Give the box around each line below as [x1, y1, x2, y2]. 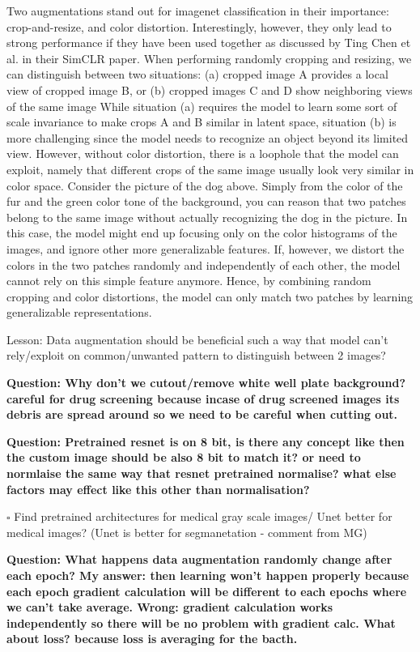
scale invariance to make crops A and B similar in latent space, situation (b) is [6, 113, 397, 130]
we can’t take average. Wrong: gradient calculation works [6, 599, 333, 616]
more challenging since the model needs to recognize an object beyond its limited [6, 129, 409, 146]
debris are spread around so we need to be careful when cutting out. [6, 406, 398, 423]
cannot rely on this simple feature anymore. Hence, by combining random [6, 272, 371, 289]
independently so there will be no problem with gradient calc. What [6, 614, 396, 631]
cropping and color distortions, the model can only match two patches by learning [6, 288, 414, 305]
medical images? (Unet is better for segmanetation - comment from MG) [6, 523, 367, 540]
